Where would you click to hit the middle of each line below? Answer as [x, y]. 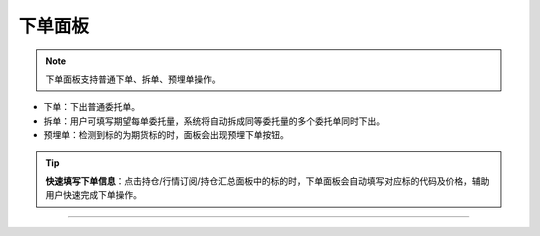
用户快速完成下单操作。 [93, 195]
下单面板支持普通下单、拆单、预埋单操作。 [133, 79]
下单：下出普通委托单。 [91, 107]
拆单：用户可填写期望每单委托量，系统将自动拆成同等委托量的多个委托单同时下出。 [214, 121]
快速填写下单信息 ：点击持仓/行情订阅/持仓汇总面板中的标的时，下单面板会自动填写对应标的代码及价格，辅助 [267, 181]
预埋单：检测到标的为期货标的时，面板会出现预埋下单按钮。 [166, 135]
